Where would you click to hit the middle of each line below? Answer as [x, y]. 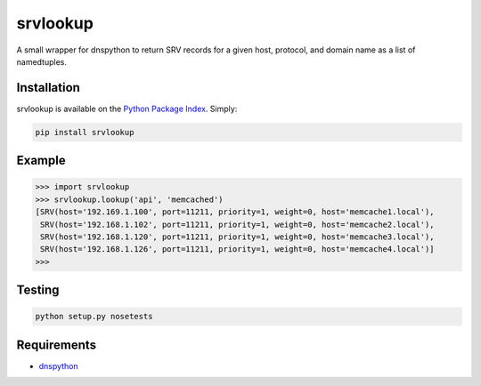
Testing [38, 290]
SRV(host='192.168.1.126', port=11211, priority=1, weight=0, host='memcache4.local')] [238, 249]
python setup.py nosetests [94, 317]
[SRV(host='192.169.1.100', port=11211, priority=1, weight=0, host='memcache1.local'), [235, 212]
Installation [48, 88]
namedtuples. [41, 61]
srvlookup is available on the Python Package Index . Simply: [127, 109]
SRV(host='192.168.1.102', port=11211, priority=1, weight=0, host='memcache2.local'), [238, 224]
